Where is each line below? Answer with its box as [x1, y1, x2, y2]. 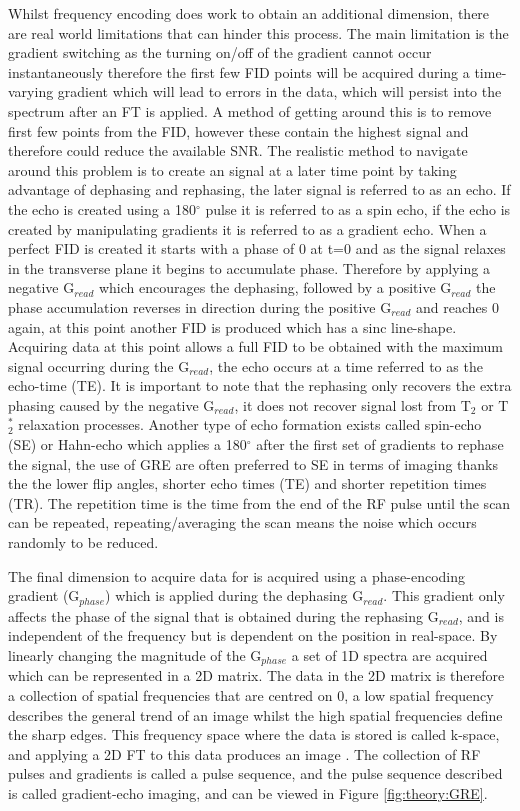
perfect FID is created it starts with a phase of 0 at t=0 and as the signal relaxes [8, 238, 506, 259]
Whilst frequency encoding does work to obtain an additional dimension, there [8, 3, 490, 23]
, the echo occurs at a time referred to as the [209, 355, 483, 376]
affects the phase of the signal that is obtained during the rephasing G [8, 605, 439, 626]
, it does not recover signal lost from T [234, 394, 471, 415]
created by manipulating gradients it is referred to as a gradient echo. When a [8, 218, 487, 239]
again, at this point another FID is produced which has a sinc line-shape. [8, 316, 457, 337]
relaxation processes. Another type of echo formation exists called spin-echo [18, 414, 482, 435]
